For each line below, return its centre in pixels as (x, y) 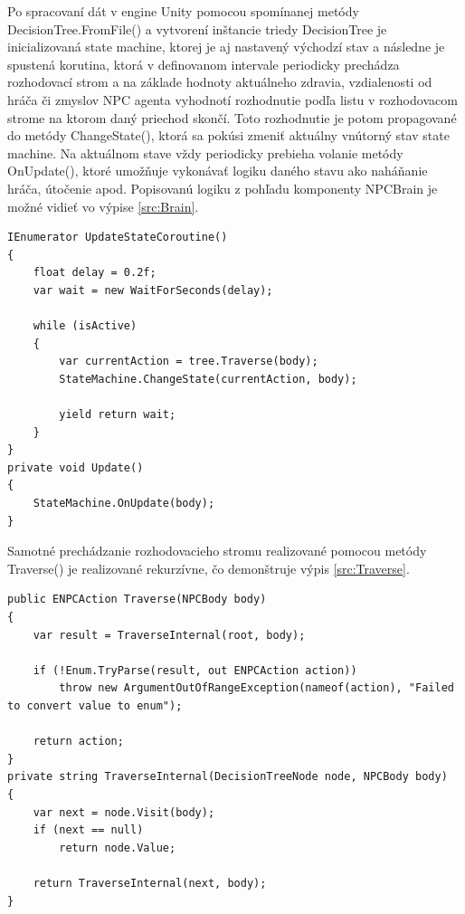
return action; (78, 742)
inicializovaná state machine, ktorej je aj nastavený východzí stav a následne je (226, 47)
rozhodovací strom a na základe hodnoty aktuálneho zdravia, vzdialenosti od (220, 82)
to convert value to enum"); (95, 705)
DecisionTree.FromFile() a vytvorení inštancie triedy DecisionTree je (197, 29)
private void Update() (76, 467)
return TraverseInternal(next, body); (150, 883)
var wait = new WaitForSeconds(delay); (153, 290)
